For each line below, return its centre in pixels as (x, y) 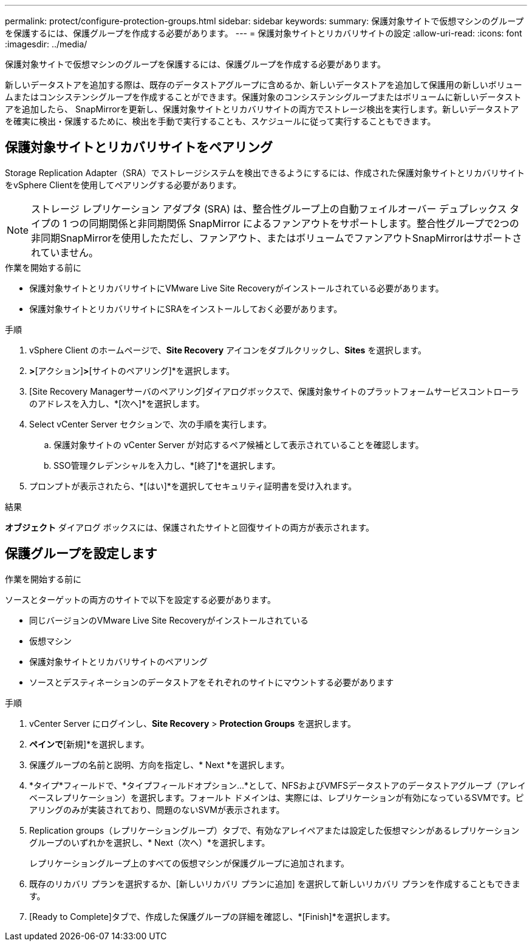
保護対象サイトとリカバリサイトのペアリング (118, 661)
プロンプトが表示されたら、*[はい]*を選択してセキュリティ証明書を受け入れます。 (193, 486)
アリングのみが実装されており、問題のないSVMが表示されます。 (157, 809)
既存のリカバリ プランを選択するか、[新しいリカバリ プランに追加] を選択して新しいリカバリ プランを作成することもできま (275, 883)
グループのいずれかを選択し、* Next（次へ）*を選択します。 (150, 842)
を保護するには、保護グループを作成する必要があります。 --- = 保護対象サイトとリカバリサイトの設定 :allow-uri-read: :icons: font (264, 33)
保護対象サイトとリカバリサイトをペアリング (139, 148)
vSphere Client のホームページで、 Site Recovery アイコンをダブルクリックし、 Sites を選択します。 (228, 350)
